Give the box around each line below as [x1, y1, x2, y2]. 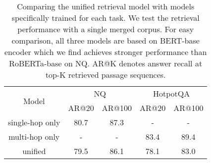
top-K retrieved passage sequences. [45, 69, 166, 80]
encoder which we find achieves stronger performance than [4, 46, 207, 57]
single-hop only [8, 116, 60, 128]
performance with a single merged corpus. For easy [17, 23, 194, 35]
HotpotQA [153, 88, 190, 99]
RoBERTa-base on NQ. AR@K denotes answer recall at [9, 57, 203, 69]
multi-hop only [8, 131, 60, 142]
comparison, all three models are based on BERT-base [11, 35, 200, 46]
